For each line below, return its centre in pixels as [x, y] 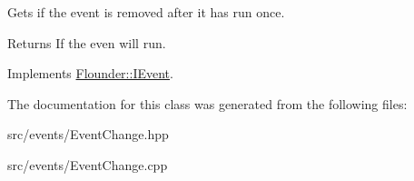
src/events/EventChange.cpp [88, 164]
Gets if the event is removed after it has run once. [146, 12]
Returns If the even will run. [87, 42]
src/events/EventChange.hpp [88, 134]
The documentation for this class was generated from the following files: [207, 103]
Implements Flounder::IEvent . [90, 73]
